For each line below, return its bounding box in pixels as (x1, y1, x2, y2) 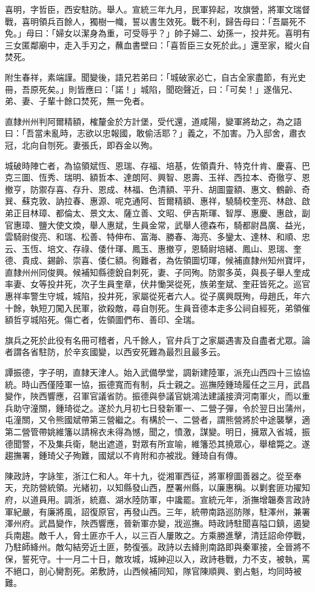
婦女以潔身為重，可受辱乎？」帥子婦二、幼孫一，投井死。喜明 (55, 27, 302, 39)
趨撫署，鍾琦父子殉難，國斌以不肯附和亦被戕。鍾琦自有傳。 (5, 449, 242, 462)
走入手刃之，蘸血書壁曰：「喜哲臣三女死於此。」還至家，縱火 (64, 38, 302, 51)
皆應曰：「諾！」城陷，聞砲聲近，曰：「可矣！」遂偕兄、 (76, 82, 297, 95)
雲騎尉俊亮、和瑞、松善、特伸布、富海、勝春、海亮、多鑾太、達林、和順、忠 (5, 230, 310, 243)
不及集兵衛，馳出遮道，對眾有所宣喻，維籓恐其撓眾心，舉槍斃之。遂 (38, 437, 310, 450)
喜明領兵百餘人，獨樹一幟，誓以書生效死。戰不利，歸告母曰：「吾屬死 (21, 15, 297, 27)
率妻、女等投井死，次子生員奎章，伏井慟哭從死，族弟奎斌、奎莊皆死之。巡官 (5, 278, 310, 290)
